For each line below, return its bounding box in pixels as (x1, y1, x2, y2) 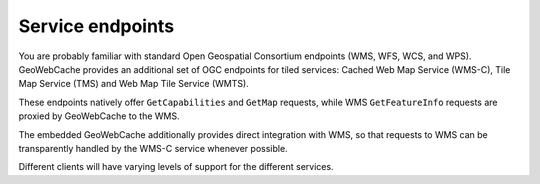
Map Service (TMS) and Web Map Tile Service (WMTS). (18, 78, 249, 90)
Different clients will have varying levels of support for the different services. (18, 161, 334, 173)
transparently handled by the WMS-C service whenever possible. (18, 142, 289, 154)
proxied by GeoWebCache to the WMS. (18, 110, 180, 122)
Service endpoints (18, 15, 175, 37)
